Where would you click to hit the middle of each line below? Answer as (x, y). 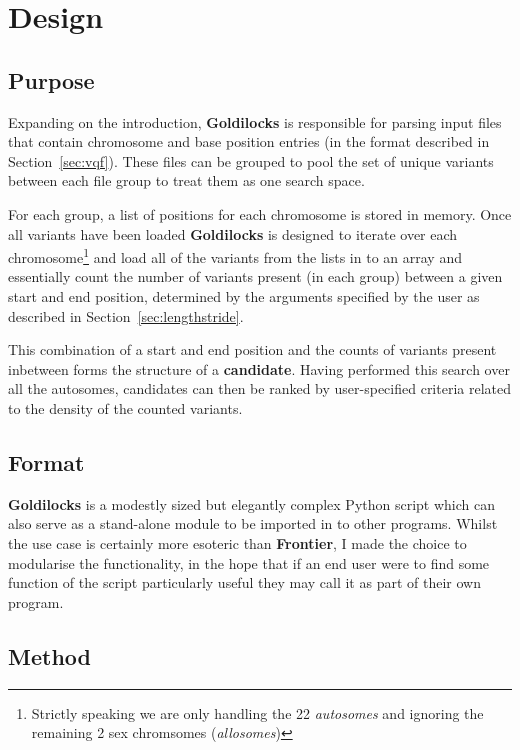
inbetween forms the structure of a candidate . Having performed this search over (259, 368)
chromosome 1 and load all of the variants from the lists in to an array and (235, 255)
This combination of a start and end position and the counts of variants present (252, 349)
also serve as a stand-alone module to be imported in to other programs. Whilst (253, 523)
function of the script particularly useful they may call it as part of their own (244, 582)
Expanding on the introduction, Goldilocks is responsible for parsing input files (255, 121)
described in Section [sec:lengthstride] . (126, 315)
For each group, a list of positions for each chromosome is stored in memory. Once (260, 213)
